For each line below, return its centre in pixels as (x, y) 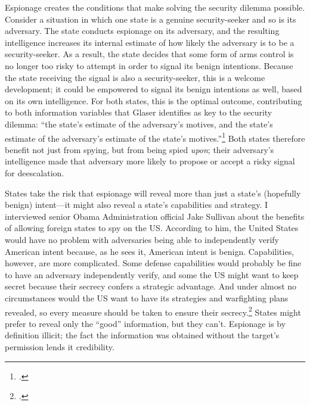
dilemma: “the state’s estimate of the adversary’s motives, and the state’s (139, 124)
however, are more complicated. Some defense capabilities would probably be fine (153, 263)
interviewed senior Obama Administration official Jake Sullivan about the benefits (155, 216)
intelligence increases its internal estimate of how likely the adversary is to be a (150, 42)
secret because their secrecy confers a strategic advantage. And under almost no (151, 286)
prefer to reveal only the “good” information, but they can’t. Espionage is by (145, 323)
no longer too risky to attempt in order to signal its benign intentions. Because (149, 65)
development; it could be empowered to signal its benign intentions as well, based (154, 89)
